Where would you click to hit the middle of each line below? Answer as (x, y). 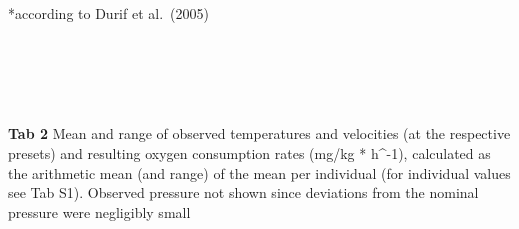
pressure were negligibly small (99, 211)
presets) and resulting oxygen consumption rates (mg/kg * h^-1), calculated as (249, 152)
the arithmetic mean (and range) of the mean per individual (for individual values (259, 172)
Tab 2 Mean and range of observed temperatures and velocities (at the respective (259, 133)
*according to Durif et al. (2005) (108, 13)
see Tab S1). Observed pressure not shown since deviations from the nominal (243, 192)
